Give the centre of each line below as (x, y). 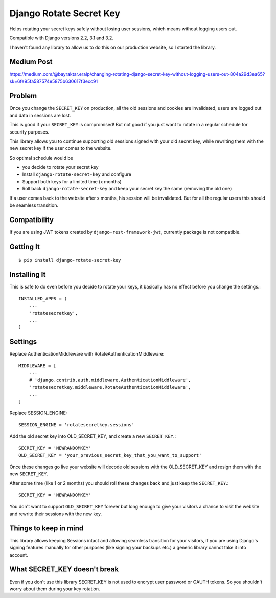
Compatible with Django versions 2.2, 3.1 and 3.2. (61, 38)
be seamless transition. (34, 205)
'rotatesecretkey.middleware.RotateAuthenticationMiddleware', (110, 387)
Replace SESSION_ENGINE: (38, 413)
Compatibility (31, 220)
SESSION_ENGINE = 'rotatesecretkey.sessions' (77, 425)
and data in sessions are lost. (40, 115)
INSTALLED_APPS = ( (43, 298)
